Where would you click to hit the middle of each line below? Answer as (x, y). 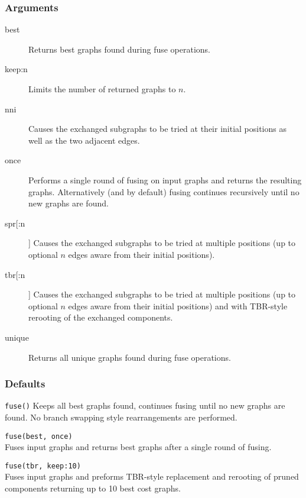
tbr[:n (15, 274)
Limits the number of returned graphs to (102, 89)
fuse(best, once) (39, 436)
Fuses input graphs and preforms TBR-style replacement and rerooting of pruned (152, 476)
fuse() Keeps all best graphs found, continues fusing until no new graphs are (145, 405)
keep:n (16, 69)
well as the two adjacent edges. (84, 140)
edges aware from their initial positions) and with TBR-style (178, 305)
